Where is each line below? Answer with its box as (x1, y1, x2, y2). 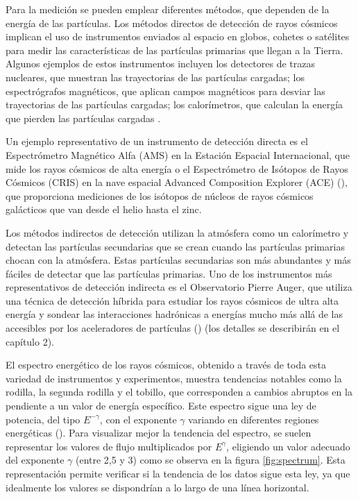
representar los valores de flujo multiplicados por (6, 439, 212, 453)
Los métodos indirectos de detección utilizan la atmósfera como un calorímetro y (6, 225, 349, 239)
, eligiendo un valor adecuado (226, 439, 350, 453)
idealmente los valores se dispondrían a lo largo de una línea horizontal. (6, 480, 309, 494)
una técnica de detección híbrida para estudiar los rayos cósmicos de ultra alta (6, 293, 339, 307)
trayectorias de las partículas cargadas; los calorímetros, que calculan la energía (6, 97, 343, 112)
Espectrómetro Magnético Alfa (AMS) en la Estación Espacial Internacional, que (6, 147, 350, 162)
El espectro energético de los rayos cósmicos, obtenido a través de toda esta (6, 357, 327, 372)
